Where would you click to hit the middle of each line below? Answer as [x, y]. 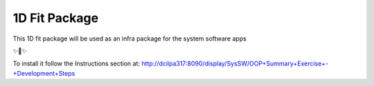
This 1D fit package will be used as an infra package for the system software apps [130, 39]
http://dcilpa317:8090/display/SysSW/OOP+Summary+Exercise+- [235, 64]
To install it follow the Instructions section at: [77, 64]
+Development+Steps [44, 73]
